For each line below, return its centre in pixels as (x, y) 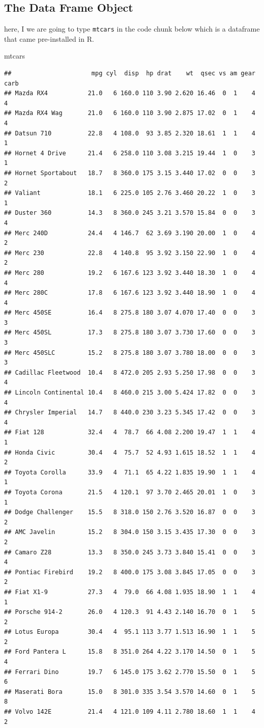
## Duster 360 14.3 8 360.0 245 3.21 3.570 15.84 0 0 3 (130, 213)
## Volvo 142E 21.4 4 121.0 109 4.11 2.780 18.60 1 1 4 (130, 712)
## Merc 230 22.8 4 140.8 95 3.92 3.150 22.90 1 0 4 (130, 253)
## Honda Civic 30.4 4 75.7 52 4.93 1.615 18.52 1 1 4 (130, 452)
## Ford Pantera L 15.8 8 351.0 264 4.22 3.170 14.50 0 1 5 (130, 652)
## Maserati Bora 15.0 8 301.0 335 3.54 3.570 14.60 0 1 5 (130, 692)
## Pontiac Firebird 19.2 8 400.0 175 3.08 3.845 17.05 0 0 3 (130, 572)
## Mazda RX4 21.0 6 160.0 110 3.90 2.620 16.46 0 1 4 (130, 93)
